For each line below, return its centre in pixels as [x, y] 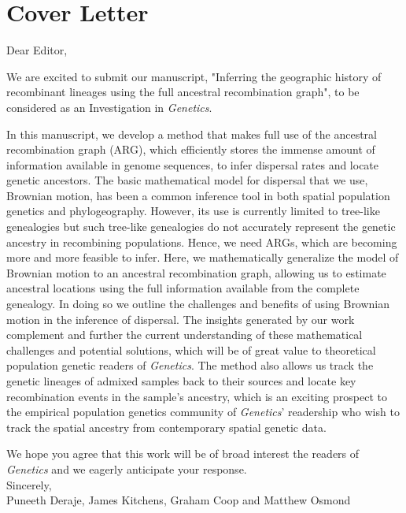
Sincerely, [29, 484]
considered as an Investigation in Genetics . [109, 107]
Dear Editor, [37, 50]
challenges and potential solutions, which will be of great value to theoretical [191, 349]
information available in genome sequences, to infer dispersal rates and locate [193, 164]
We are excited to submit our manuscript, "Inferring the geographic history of [194, 76]
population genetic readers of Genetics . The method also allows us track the [190, 365]
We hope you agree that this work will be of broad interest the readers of [183, 454]
